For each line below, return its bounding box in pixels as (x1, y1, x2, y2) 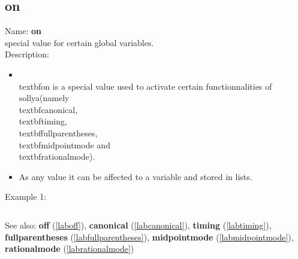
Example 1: (5, 190, 47, 203)
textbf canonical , (19, 103, 78, 115)
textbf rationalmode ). (19, 150, 95, 163)
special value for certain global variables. (5, 36, 154, 48)
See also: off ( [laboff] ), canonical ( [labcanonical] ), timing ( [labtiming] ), (5, 218, 272, 231)
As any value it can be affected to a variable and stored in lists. (19, 170, 252, 182)
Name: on (5, 25, 41, 37)
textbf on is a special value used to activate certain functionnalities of (19, 80, 272, 92)
